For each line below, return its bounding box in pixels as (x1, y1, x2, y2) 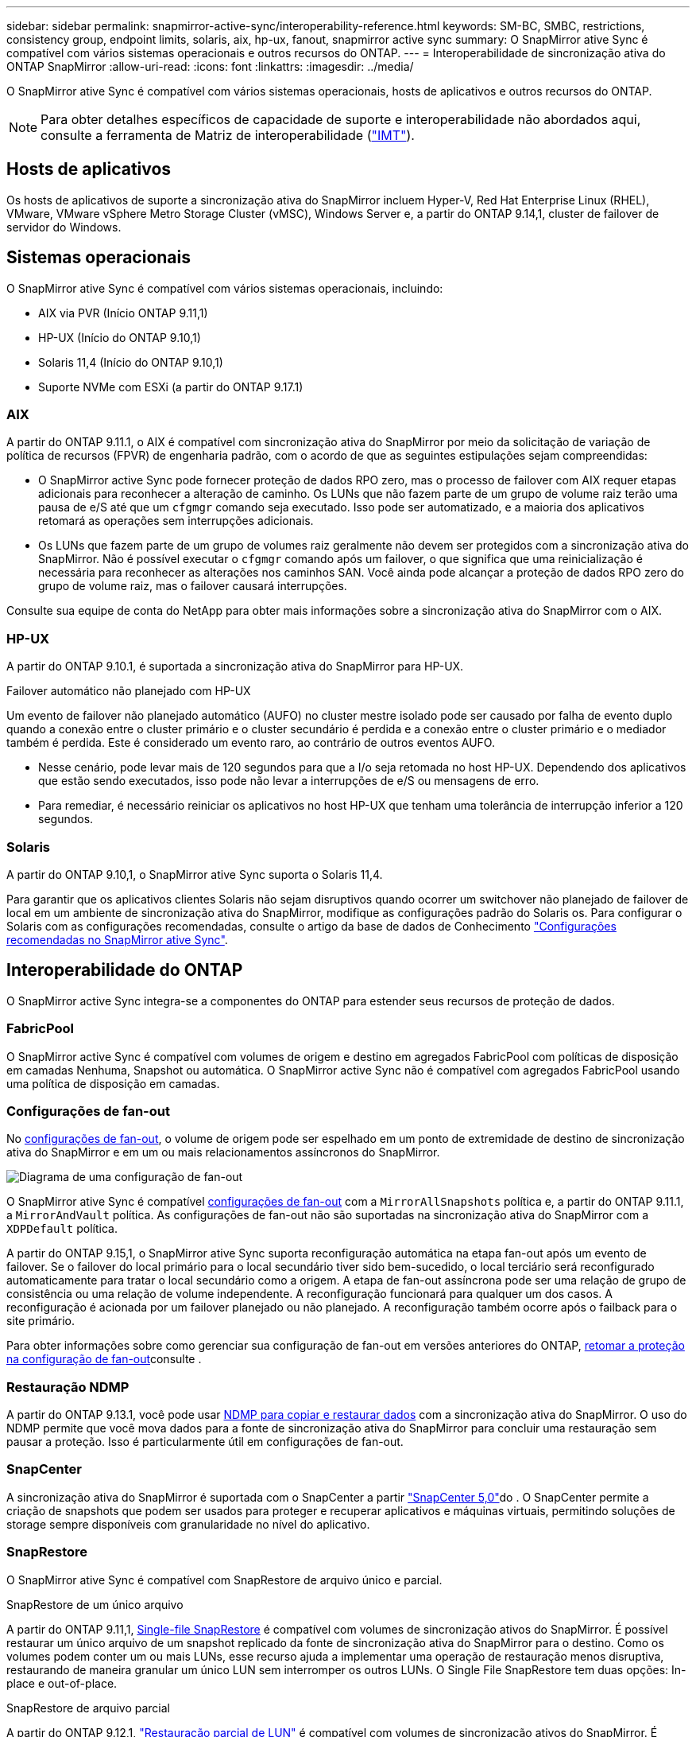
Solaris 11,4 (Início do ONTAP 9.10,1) (38, 355, 223, 369)
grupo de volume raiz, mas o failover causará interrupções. (38, 579, 347, 593)
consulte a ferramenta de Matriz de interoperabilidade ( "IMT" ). (41, 127, 415, 143)
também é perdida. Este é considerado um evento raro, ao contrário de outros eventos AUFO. (6, 736, 495, 750)
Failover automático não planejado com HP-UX (6, 684, 251, 698)
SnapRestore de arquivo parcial (6, 1700, 171, 1715)
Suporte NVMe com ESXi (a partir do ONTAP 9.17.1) (38, 379, 304, 394)
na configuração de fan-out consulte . (6, 1352, 202, 1366)
